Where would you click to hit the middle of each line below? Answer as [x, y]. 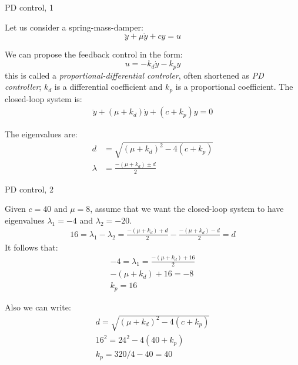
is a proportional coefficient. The [234, 87]
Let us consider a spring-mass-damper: [74, 27]
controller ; [23, 87]
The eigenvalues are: [41, 134]
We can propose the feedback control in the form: [94, 54]
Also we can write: [38, 307]
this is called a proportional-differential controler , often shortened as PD [134, 75]
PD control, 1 [29, 7]
